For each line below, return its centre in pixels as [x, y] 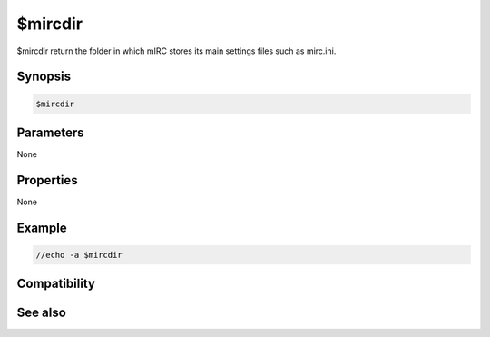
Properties [47, 180]
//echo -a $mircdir [79, 255]
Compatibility [56, 284]
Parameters [50, 132]
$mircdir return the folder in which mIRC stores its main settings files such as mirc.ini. [176, 51]
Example [42, 228]
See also [42, 313]
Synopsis [44, 77]
